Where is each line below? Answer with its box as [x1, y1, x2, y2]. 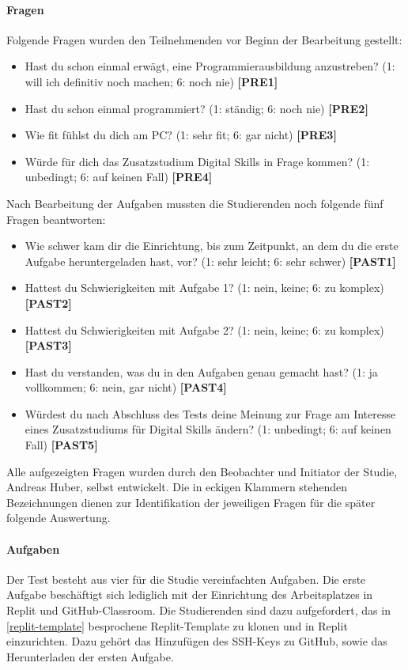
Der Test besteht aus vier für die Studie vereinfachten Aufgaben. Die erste [6, 570, 366, 587]
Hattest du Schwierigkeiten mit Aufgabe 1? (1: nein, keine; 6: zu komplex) [25, 279, 384, 296]
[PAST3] [25, 337, 72, 354]
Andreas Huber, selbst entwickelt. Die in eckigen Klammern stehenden [6, 479, 348, 495]
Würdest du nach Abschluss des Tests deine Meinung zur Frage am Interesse [25, 405, 396, 422]
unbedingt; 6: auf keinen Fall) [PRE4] [25, 168, 213, 185]
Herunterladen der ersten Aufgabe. [6, 648, 174, 664]
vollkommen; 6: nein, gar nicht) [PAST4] [25, 379, 227, 396]
